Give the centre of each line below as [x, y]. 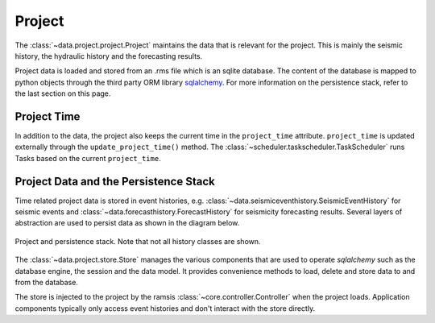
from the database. [46, 283]
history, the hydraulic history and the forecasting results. [109, 56]
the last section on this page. [63, 93]
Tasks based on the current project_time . [88, 158]
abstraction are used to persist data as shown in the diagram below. [127, 223]
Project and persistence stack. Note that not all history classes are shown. [138, 241]
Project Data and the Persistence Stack [115, 181]
